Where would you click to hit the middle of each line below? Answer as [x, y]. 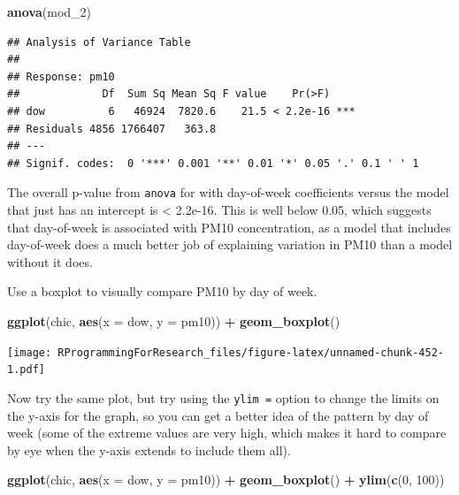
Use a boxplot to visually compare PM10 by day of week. [162, 291]
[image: [30, 352]
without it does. [50, 261]
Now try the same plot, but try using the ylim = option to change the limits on [223, 397]
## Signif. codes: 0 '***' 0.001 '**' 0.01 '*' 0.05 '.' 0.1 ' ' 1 [213, 163]
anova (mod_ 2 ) [50, 11]
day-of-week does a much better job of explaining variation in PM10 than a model [230, 244]
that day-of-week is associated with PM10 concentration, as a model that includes [229, 227]
